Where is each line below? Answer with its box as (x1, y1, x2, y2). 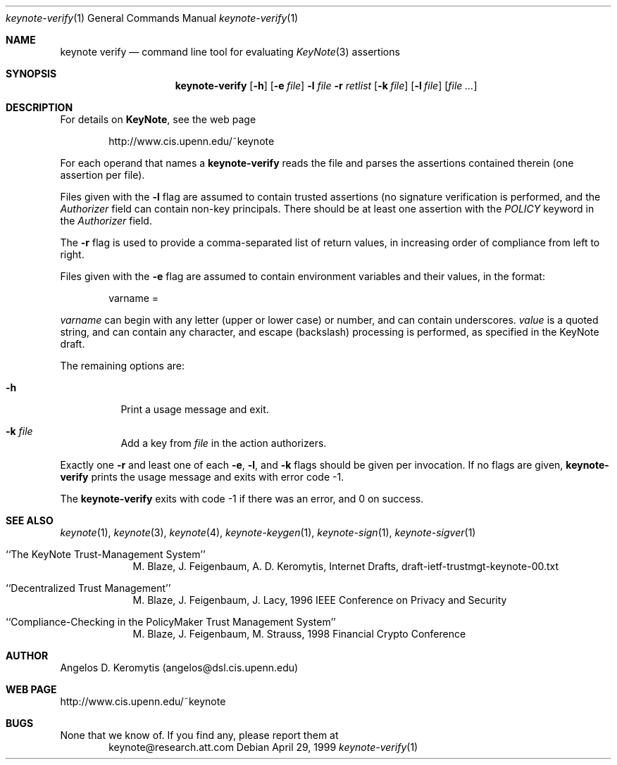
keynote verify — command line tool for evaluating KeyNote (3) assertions (60, 46, 400, 58)
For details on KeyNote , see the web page (60, 113, 256, 125)
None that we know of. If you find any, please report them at (60, 729, 339, 741)
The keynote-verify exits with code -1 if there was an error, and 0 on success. (60, 493, 424, 505)
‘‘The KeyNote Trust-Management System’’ (6, 548, 206, 560)
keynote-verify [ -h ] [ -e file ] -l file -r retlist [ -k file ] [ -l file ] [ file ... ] (175, 80, 478, 91)
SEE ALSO (6, 514, 54, 526)
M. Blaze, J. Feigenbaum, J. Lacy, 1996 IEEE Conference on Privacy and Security (132, 594, 507, 606)
